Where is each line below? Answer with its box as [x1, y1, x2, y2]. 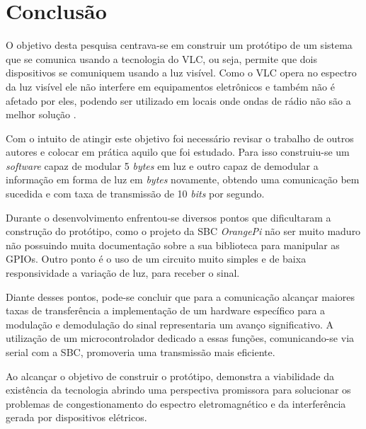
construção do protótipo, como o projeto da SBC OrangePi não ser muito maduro [6, 224, 361, 239]
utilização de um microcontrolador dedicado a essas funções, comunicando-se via [6, 331, 355, 345]
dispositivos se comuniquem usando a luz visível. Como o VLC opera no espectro [6, 65, 357, 80]
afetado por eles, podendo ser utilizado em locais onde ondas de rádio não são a [6, 93, 351, 108]
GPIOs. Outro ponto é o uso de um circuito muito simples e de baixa [6, 251, 307, 266]
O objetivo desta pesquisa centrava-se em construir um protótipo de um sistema [6, 38, 353, 52]
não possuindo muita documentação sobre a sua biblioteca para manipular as [6, 237, 340, 252]
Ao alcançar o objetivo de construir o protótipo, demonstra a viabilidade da [6, 368, 334, 383]
